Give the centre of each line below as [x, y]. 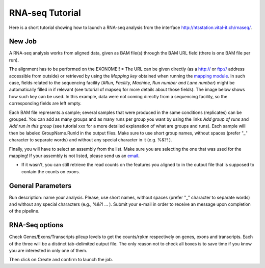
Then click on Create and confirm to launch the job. [61, 260]
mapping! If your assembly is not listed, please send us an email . [74, 156]
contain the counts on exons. [51, 171]
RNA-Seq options [36, 225]
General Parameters [40, 186]
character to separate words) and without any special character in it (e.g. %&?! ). [91, 140]
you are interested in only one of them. [48, 251]
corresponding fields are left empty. [45, 104]
